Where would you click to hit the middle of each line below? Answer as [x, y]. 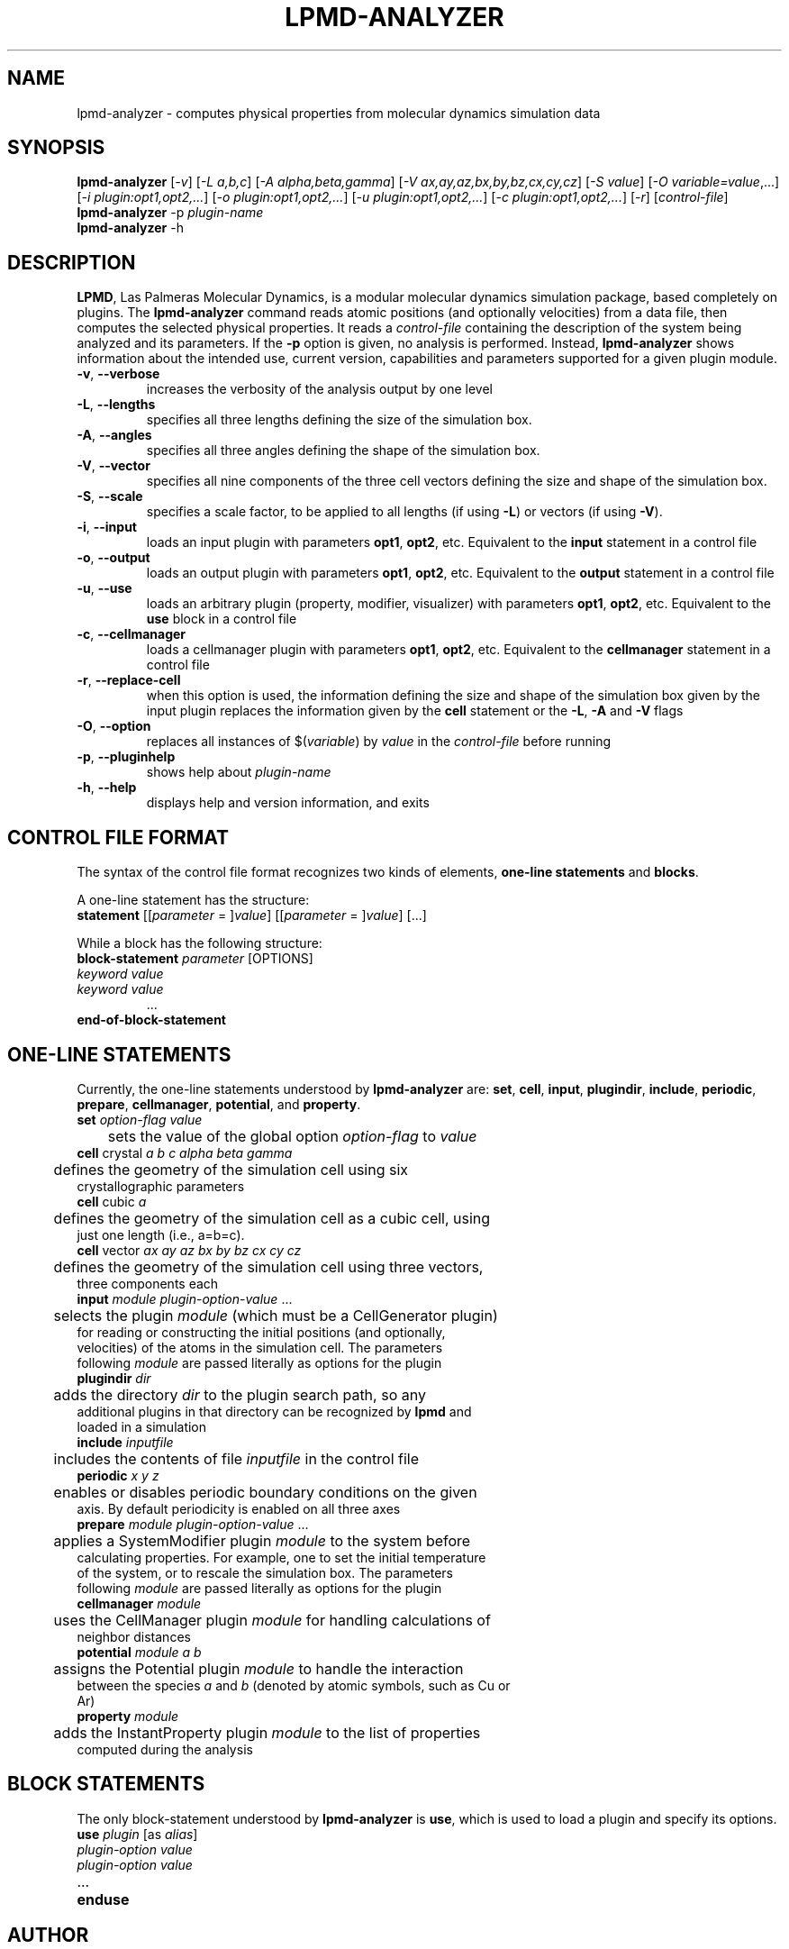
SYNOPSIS [56, 148]
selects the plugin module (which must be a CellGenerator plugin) [276, 1315]
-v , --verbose [118, 374]
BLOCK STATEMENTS [106, 1784]
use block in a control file [222, 619]
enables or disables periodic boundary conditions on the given [265, 1492]
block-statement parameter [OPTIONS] [195, 959]
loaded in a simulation [142, 1426]
